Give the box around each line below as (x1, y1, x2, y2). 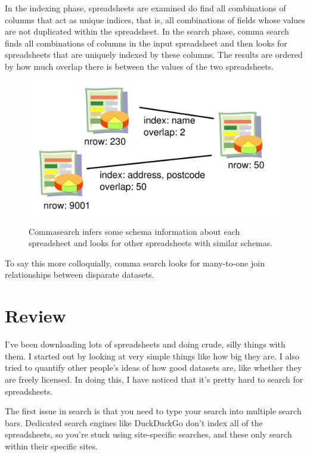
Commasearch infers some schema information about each (29, 225, 240, 237)
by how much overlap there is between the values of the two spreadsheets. (5, 60, 274, 72)
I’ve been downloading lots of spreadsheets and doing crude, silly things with (5, 338, 286, 350)
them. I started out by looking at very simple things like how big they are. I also (5, 349, 299, 362)
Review (5, 303, 66, 328)
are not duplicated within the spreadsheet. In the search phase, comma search (5, 25, 289, 38)
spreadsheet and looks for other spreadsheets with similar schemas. (29, 237, 273, 249)
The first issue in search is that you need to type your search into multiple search (5, 405, 302, 417)
